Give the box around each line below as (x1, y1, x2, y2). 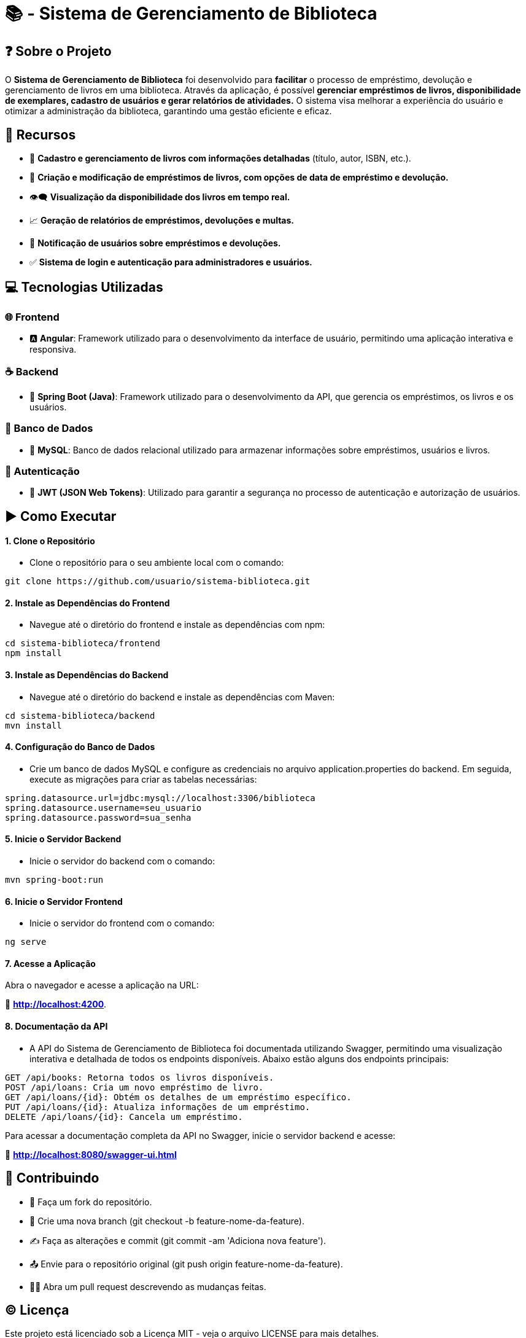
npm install (5, 648, 62, 659)
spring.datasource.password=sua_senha (5, 812, 191, 823)
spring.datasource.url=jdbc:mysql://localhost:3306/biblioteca (5, 792, 315, 803)
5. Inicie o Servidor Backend (5, 834, 122, 845)
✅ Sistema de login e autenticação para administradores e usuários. (29, 257, 312, 268)
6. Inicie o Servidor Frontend (5, 896, 123, 907)
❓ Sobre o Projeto (5, 43, 112, 59)
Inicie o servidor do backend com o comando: (29, 856, 215, 866)
